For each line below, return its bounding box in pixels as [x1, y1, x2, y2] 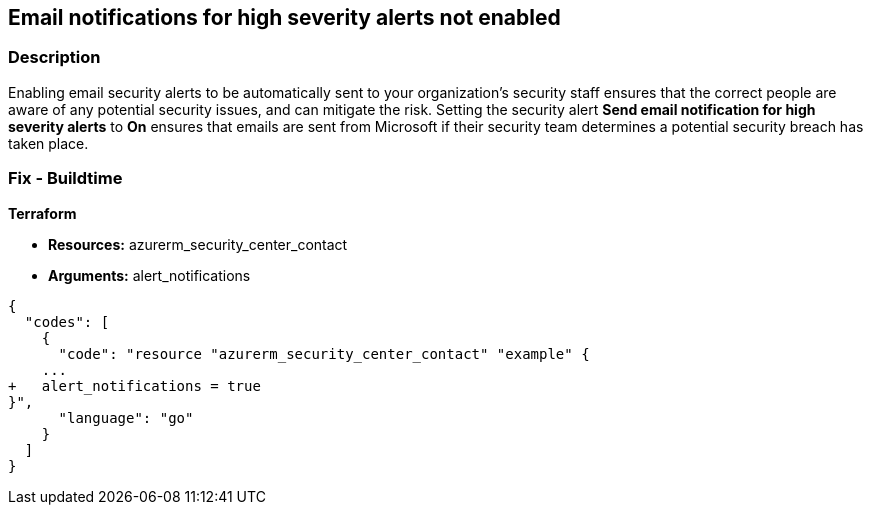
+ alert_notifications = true [8, 377, 261, 394]
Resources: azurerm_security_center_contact [48, 235, 348, 253]
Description [8, 47, 101, 68]
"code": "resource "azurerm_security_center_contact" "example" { [58, 345, 590, 362]
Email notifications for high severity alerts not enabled [8, 5, 561, 30]
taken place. [8, 134, 89, 152]
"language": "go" [58, 409, 194, 426]
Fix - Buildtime [8, 168, 123, 189]
